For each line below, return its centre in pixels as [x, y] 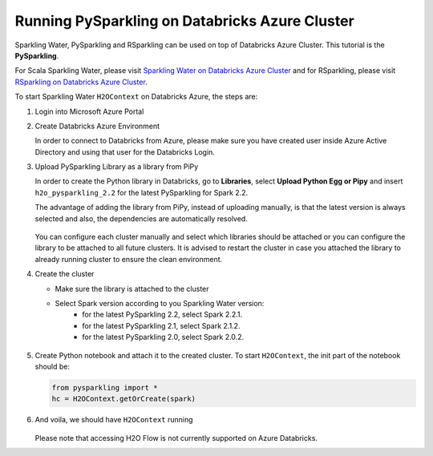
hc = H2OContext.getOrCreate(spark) [124, 399]
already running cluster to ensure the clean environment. [129, 259]
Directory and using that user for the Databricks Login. [125, 151]
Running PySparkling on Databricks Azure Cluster [184, 21]
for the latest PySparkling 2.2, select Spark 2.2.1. [162, 315]
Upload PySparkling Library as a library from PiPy [117, 167]
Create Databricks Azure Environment [97, 126]
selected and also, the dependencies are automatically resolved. [141, 218]
